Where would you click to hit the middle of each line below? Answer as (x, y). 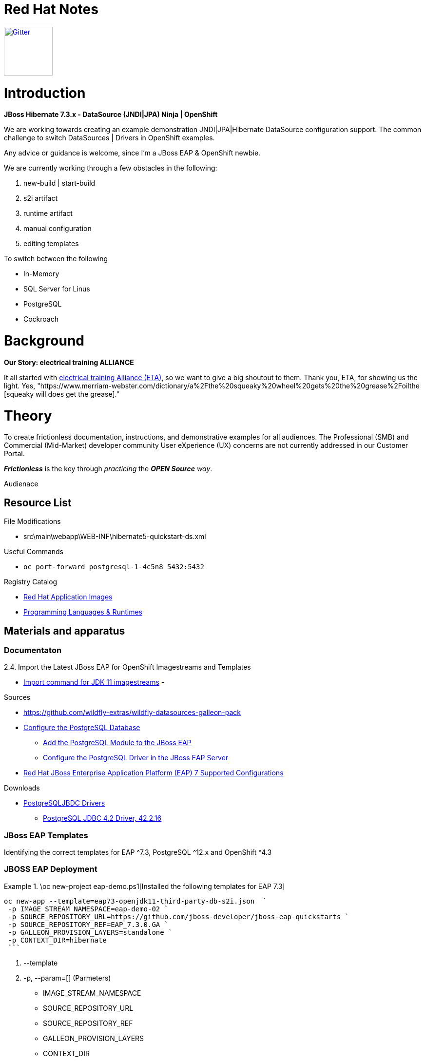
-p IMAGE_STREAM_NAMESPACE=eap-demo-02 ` (88, 909)
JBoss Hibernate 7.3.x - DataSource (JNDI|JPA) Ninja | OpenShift (111, 115)
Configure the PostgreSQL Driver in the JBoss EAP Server (136, 758)
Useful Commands (34, 552)
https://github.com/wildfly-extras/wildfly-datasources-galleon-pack (132, 713)
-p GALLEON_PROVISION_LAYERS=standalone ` (90, 932)
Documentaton (33, 650)
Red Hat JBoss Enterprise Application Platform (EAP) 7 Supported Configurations (154, 773)
